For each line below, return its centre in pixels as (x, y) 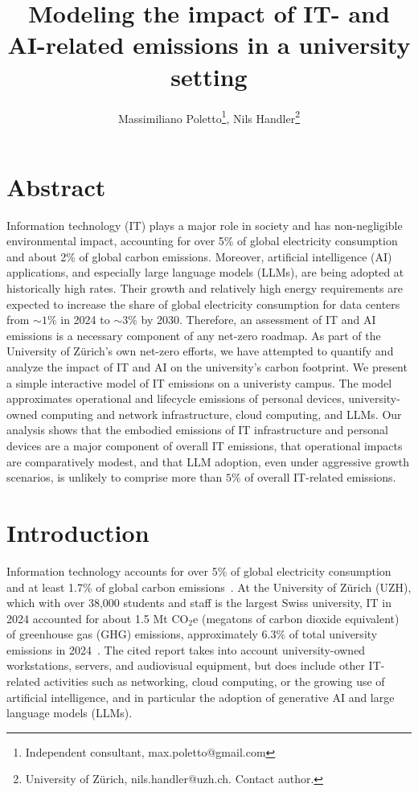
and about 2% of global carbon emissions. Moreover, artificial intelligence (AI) (199, 256)
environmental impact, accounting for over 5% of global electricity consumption (202, 241)
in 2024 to (85, 320)
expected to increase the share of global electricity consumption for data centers (203, 304)
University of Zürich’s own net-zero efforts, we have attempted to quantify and (200, 351)
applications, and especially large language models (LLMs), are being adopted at (205, 272)
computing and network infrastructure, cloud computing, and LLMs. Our (221, 414)
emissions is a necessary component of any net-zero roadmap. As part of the (194, 335)
